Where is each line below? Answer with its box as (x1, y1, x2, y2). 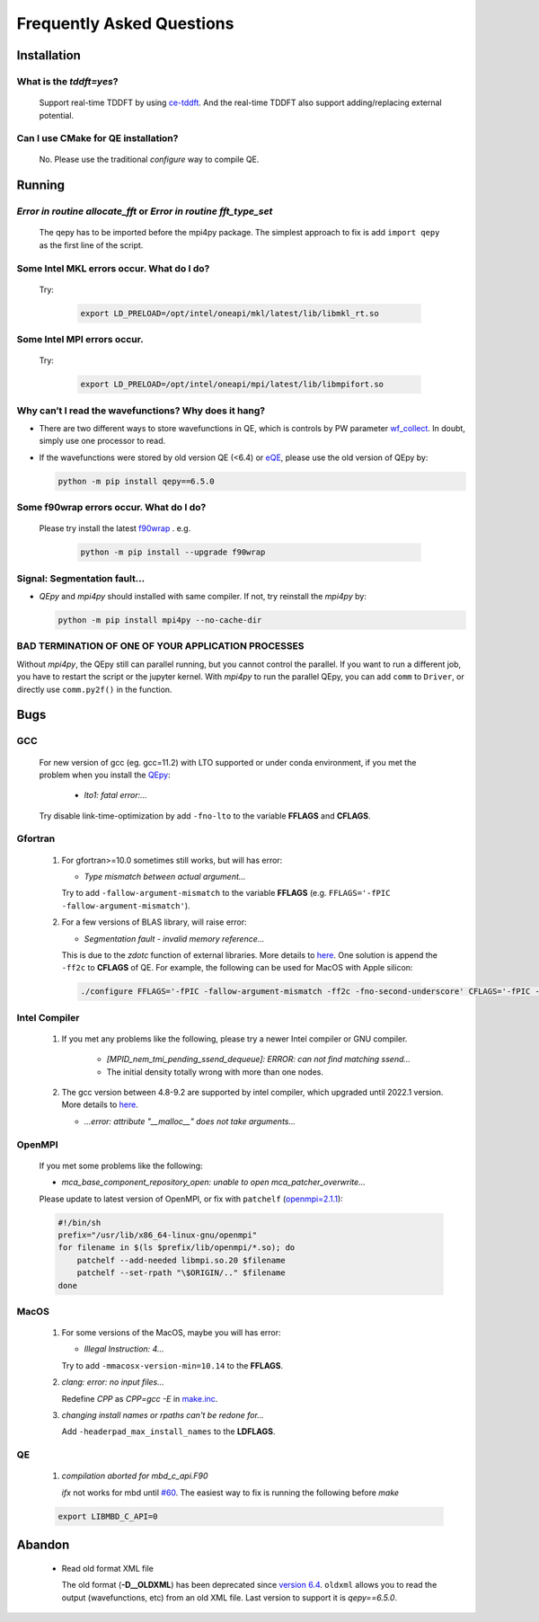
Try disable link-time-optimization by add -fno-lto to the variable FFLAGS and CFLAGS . (39, 810, 372, 821)
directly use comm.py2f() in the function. (16, 684, 172, 695)
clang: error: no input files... (61, 1377, 165, 1387)
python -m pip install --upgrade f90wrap (80, 547, 266, 557)
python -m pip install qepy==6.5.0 (57, 476, 215, 486)
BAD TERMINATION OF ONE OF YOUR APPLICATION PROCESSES (16, 640, 305, 652)
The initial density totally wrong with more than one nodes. (106, 1066, 323, 1077)
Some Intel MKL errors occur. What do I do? (16, 261, 210, 274)
